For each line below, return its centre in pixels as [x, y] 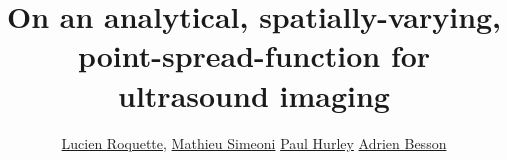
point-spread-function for [254, 55]
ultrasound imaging [254, 94]
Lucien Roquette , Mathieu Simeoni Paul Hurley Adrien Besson [254, 142]
